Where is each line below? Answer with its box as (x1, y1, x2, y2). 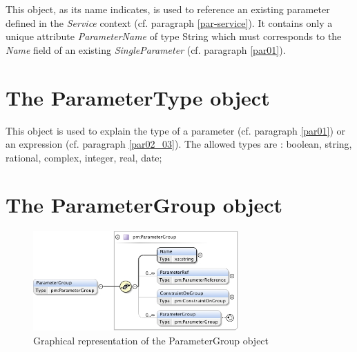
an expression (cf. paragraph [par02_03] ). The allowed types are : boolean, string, (6, 137, 352, 151)
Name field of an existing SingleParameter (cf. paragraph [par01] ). (6, 42, 286, 57)
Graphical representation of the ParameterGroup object (33, 333, 269, 348)
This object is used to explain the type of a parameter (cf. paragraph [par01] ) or (6, 123, 346, 137)
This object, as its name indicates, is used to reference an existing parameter (6, 2, 330, 16)
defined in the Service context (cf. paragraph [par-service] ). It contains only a (6, 15, 333, 30)
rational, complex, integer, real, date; (6, 150, 162, 164)
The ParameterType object (6, 83, 270, 111)
